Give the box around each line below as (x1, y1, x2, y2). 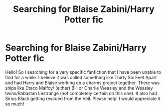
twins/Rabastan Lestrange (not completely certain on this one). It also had (5, 90, 157, 96)
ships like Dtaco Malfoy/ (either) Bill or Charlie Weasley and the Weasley (5, 85, 153, 91)
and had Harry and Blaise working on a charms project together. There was (5, 80, 160, 86)
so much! (5, 101, 24, 107)
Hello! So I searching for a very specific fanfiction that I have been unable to (5, 69, 162, 75)
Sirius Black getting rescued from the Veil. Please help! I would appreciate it (5, 96, 161, 102)
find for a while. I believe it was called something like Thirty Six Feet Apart (5, 74, 157, 80)
